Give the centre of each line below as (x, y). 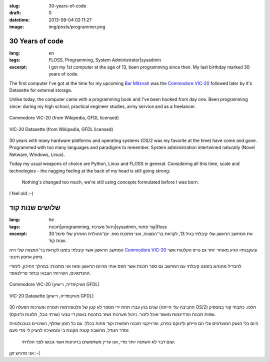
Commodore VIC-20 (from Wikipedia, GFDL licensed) (64, 118)
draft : (15, 13)
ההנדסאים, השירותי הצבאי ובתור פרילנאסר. (50, 273)
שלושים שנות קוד (35, 208)
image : (17, 27)
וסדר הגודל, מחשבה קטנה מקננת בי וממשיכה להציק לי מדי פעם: (69, 330)
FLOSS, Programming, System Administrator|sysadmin (105, 60)
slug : (14, 6)
